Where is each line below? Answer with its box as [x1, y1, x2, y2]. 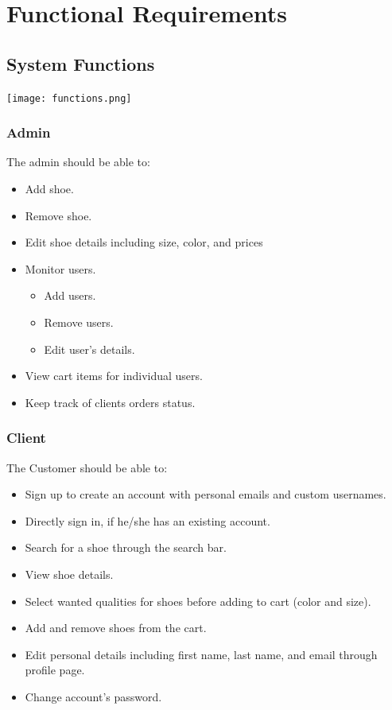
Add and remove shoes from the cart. [25, 619, 207, 636]
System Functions [6, 51, 155, 76]
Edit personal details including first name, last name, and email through [25, 646, 378, 662]
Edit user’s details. [44, 340, 135, 357]
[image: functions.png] [6, 92, 132, 104]
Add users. [44, 287, 96, 304]
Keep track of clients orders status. [25, 394, 196, 410]
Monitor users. [25, 260, 96, 277]
